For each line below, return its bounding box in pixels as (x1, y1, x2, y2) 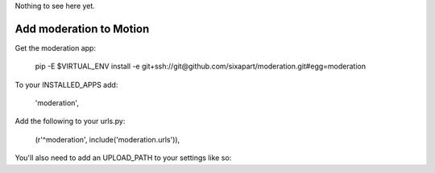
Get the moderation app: (14, 43, 97, 52)
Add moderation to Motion (14, 22, 150, 35)
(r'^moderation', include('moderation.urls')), (35, 134, 180, 144)
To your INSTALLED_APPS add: (14, 80, 118, 89)
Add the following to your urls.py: (14, 117, 126, 126)
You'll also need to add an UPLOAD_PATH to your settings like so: (14, 153, 232, 163)
